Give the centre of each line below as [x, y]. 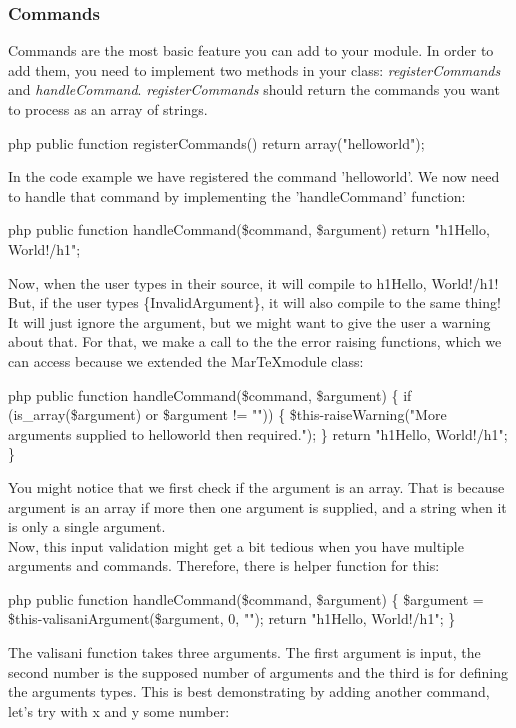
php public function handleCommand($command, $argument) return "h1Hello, [249, 229]
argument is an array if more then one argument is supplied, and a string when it [257, 506]
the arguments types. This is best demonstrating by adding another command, [249, 691]
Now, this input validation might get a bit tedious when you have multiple [236, 545]
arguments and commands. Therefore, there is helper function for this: [224, 565]
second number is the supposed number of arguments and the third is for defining [258, 671]
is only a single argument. [87, 526]
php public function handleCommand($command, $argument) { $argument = [246, 598]
